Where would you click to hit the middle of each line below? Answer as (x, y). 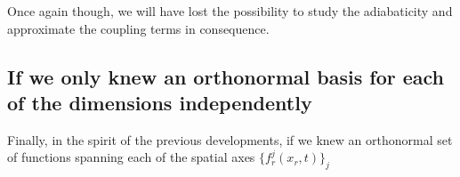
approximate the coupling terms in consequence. (138, 28)
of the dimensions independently (160, 102)
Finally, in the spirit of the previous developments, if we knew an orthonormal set (230, 139)
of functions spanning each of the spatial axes (131, 157)
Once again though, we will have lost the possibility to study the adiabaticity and (230, 11)
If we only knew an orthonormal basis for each (226, 76)
